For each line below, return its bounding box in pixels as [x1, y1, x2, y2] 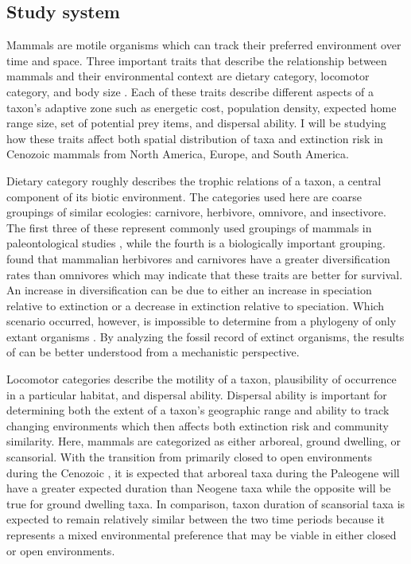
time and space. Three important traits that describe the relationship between [6, 52, 387, 68]
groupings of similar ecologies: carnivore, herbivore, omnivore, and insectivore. [6, 204, 386, 220]
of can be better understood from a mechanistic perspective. [6, 344, 300, 360]
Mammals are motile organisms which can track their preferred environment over [6, 37, 401, 53]
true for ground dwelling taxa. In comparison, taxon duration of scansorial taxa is [6, 495, 405, 511]
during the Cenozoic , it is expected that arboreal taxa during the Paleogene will [6, 464, 400, 480]
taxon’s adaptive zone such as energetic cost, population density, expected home [6, 99, 397, 115]
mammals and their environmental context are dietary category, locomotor [6, 68, 370, 84]
